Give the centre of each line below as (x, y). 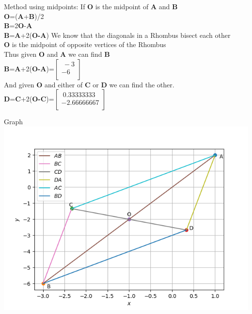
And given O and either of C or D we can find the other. (89, 84)
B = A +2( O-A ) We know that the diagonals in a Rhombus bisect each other (117, 35)
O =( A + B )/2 (24, 16)
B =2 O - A (18, 25)
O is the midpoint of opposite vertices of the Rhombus (85, 44)
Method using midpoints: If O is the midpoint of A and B (91, 6)
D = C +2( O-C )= (29, 99)
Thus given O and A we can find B (57, 54)
